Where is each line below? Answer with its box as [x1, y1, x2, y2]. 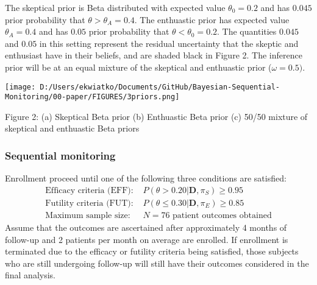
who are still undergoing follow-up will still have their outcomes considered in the [5, 256, 309, 269]
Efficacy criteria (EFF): [45, 186, 134, 195]
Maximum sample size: [45, 211, 130, 220]
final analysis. [5, 269, 56, 281]
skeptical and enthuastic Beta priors [5, 122, 140, 135]
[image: [5, 82, 36, 91]
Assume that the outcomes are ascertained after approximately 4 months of [5, 220, 287, 233]
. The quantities [217, 25, 277, 38]
